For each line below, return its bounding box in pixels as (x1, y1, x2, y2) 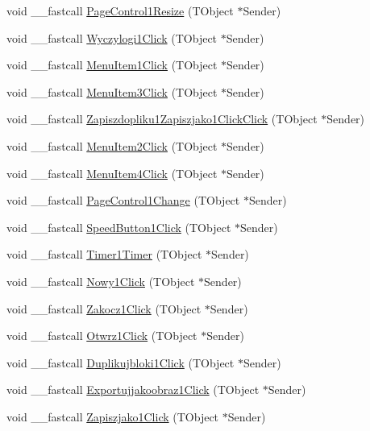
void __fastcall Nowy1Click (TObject (6, 272, 195, 289)
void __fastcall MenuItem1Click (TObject (6, 56, 218, 73)
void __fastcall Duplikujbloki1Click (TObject (6, 354, 235, 371)
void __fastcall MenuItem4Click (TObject (6, 164, 218, 181)
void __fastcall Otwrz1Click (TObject (6, 327, 197, 344)
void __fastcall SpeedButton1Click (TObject (6, 218, 231, 235)
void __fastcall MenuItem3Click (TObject (6, 83, 218, 100)
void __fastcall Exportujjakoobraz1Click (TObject (6, 381, 260, 398)
